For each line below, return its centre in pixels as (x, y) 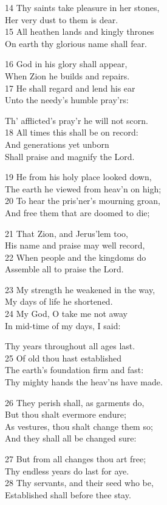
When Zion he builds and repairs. (67, 75)
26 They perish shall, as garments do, (75, 402)
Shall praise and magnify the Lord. (70, 156)
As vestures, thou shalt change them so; (79, 426)
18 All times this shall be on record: (72, 132)
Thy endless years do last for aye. (67, 470)
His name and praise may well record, (75, 245)
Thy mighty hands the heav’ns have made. (84, 382)
